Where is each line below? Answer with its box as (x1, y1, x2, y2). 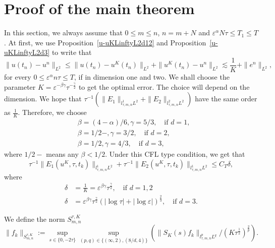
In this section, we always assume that (4, 27, 123, 38)
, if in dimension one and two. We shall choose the (74, 71, 230, 82)
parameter (4, 81, 36, 92)
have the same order (195, 93, 257, 104)
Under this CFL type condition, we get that (109, 149, 245, 159)
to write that (51, 47, 92, 57)
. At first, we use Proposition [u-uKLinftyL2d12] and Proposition (4, 37, 206, 47)
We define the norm (4, 213, 65, 224)
